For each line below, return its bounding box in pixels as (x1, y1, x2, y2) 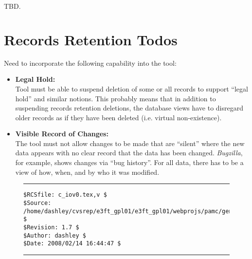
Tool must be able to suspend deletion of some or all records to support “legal (15, 83, 248, 93)
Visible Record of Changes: (15, 129, 108, 139)
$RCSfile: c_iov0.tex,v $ (23, 191, 107, 199)
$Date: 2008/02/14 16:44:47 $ (23, 240, 121, 247)
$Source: (23, 199, 52, 206)
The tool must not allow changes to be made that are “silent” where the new (15, 138, 245, 148)
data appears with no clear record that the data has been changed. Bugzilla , (15, 148, 243, 158)
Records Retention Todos (4, 29, 178, 49)
